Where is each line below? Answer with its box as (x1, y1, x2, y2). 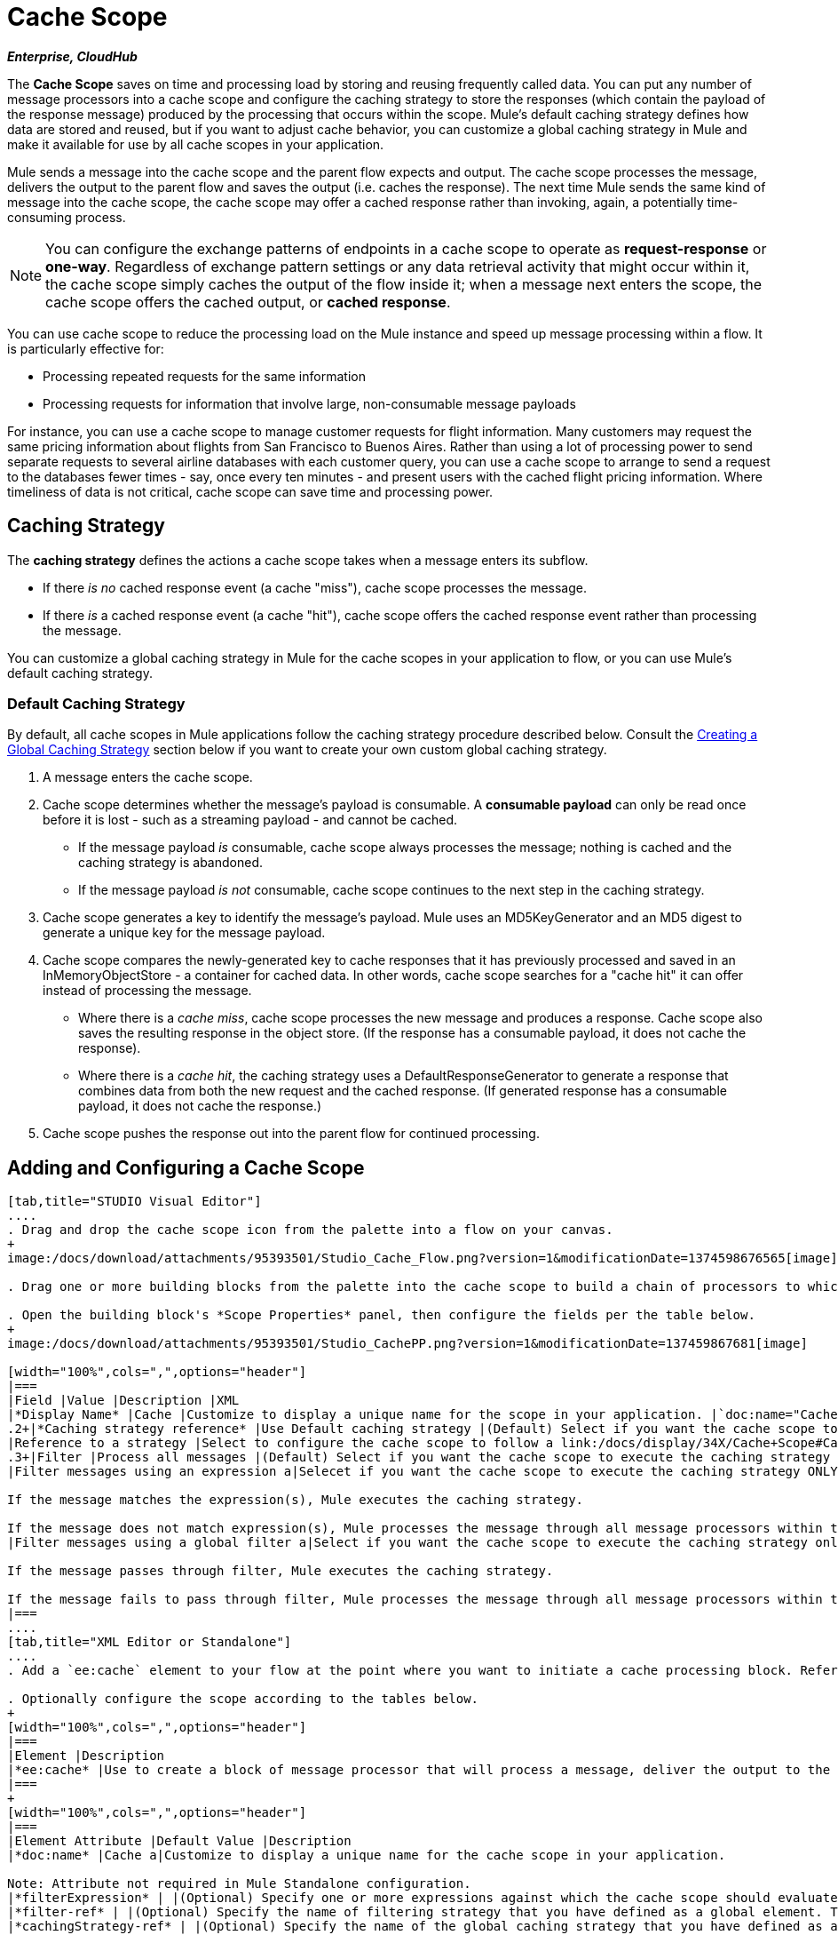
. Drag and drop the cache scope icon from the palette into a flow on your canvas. (7, 1222, 613, 1238)
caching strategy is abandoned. (78, 855, 263, 871)
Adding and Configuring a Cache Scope (7, 1156, 365, 1179)
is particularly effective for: (7, 340, 164, 356)
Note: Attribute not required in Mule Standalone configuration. (7, 1876, 471, 1891)
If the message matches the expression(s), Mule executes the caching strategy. (7, 1493, 584, 1508)
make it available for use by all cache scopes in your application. (7, 136, 384, 152)
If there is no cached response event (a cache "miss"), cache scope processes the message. (43, 579, 587, 595)
